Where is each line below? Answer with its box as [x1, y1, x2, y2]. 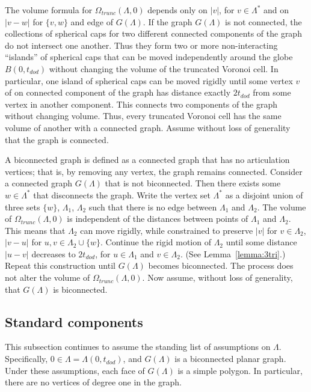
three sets [5, 200, 40, 213]
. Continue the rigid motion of [100, 236, 211, 248]
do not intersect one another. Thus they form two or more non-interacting [5, 38, 278, 51]
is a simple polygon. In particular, [177, 364, 303, 376]
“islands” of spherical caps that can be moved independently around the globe [5, 51, 293, 63]
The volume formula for [5, 4, 93, 16]
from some [253, 86, 291, 99]
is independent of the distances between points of [67, 212, 248, 225]
